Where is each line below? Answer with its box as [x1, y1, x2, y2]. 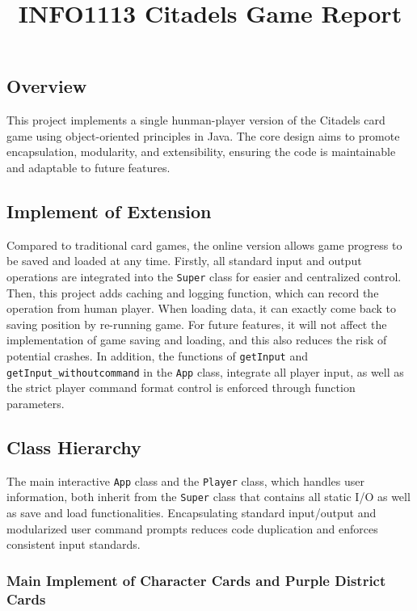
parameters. [6, 394, 65, 411]
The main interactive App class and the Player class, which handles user [6, 472, 364, 489]
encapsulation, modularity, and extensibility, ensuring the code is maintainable [6, 143, 396, 160]
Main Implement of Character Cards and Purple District [6, 570, 386, 590]
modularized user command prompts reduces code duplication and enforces [6, 520, 378, 537]
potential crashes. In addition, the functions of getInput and [6, 347, 308, 364]
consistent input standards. [6, 536, 141, 553]
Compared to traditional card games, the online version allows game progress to [6, 236, 402, 253]
